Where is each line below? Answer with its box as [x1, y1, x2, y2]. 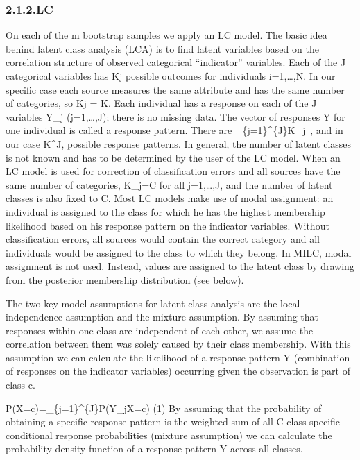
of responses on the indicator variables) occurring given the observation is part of [6, 364, 350, 378]
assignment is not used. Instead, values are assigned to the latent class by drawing [6, 259, 354, 273]
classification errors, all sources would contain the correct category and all [6, 232, 320, 246]
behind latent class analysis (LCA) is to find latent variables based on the [6, 41, 319, 56]
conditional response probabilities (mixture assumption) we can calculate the [6, 427, 332, 442]
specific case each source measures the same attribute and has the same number [6, 82, 345, 96]
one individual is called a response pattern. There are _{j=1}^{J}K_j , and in [6, 123, 343, 137]
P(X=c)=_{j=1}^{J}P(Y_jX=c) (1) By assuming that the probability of [6, 400, 322, 415]
